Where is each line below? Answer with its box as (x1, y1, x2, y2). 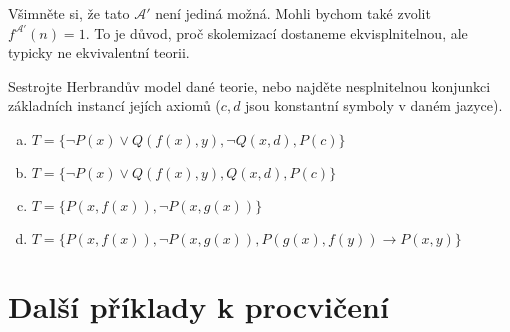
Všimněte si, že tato (8, 3, 130, 23)
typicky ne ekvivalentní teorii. (8, 42, 190, 63)
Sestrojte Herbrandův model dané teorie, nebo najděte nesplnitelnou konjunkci (8, 75, 491, 96)
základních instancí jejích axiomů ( (8, 95, 221, 116)
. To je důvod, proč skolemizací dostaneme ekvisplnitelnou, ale (85, 22, 468, 43)
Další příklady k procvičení (8, 286, 389, 327)
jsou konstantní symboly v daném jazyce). (245, 95, 503, 116)
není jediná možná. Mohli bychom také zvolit (155, 3, 431, 23)
